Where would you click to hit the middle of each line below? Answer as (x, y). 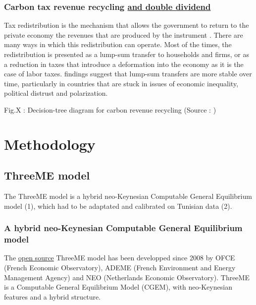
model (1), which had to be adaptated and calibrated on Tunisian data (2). (118, 206)
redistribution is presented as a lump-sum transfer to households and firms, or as (127, 54)
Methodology (50, 144)
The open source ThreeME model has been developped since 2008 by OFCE (120, 258)
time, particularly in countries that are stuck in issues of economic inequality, (121, 83)
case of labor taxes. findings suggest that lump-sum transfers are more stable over (128, 74)
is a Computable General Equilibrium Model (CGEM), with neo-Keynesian (118, 287)
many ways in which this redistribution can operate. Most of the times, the (118, 44)
